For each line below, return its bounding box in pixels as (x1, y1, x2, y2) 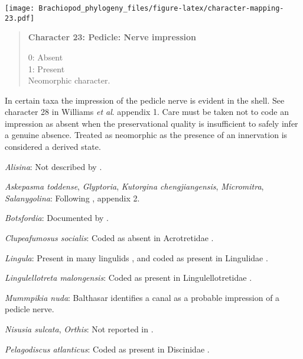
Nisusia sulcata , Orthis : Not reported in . (5, 323, 154, 335)
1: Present (28, 62, 65, 75)
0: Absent (28, 50, 63, 63)
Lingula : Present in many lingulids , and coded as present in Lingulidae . (5, 251, 268, 264)
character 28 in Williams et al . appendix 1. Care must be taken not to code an (5, 105, 289, 118)
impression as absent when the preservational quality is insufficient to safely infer (5, 117, 298, 129)
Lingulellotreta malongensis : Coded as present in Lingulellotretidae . (5, 271, 252, 284)
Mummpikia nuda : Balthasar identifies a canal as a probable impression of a (5, 291, 280, 303)
